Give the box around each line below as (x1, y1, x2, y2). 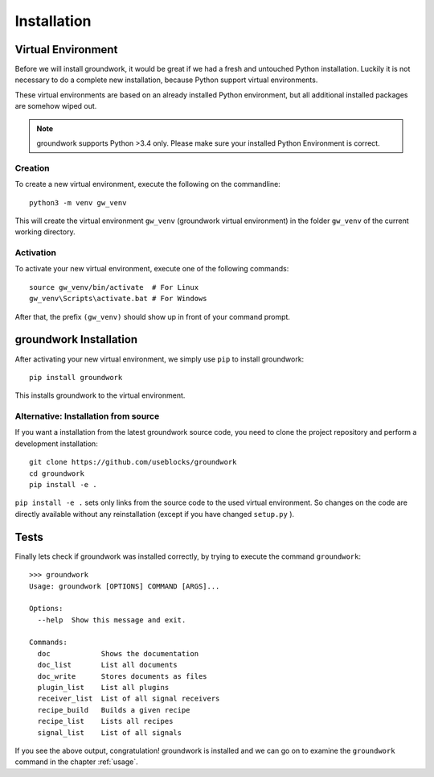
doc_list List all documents (37, 660, 178, 670)
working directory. (14, 227, 76, 237)
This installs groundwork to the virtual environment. (14, 391, 186, 400)
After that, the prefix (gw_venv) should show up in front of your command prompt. (14, 312, 291, 321)
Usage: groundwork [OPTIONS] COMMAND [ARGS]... (29, 581, 220, 591)
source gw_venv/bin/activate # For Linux (29, 283, 199, 291)
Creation (14, 162, 50, 173)
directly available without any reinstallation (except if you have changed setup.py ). (14, 509, 295, 519)
